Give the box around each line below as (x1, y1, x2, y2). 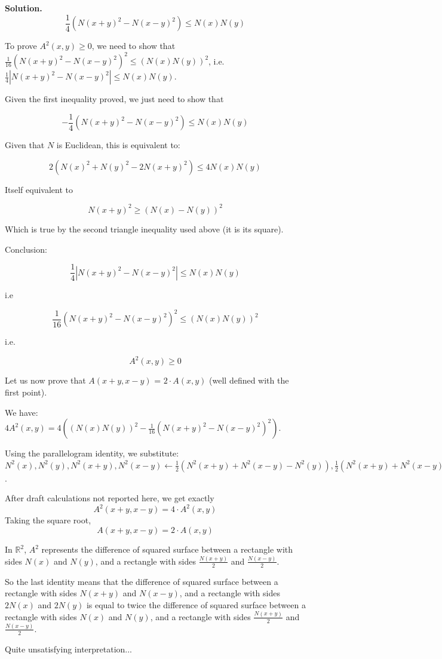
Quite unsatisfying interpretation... (5, 642, 133, 655)
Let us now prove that (5, 374, 86, 387)
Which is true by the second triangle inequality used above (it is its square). (5, 222, 284, 235)
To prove (5, 39, 37, 52)
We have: (5, 406, 38, 418)
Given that (5, 139, 45, 151)
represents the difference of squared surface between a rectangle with (41, 543, 293, 555)
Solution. (5, 2, 42, 14)
